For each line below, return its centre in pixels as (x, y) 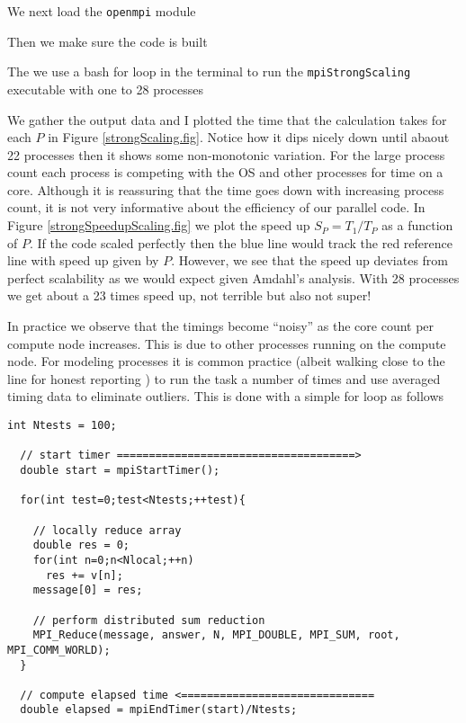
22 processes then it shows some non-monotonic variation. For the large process (226, 154)
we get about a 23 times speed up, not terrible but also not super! (189, 295)
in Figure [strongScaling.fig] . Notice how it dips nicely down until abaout (249, 137)
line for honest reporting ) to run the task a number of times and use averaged (224, 378)
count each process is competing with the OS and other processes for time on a (225, 172)
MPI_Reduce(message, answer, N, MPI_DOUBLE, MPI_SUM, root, (216, 635)
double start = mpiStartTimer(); (120, 470)
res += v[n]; (84, 575)
